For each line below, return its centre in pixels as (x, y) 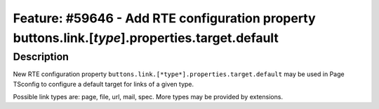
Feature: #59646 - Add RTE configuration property (164, 18)
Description (41, 57)
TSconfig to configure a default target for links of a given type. (104, 84)
